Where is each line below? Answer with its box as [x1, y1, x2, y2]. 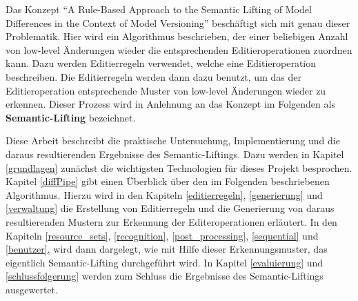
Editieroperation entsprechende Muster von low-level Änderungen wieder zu [6, 83, 326, 97]
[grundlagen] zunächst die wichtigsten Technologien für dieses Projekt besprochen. [6, 160, 352, 175]
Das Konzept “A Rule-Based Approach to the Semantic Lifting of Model [6, 2, 312, 16]
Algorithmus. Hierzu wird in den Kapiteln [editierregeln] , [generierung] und [6, 187, 323, 202]
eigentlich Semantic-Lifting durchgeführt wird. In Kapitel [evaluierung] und [6, 255, 324, 269]
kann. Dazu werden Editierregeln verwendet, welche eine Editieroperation [6, 56, 317, 70]
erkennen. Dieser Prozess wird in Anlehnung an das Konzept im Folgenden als [6, 97, 335, 111]
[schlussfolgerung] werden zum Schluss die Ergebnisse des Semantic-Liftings [6, 269, 324, 283]
